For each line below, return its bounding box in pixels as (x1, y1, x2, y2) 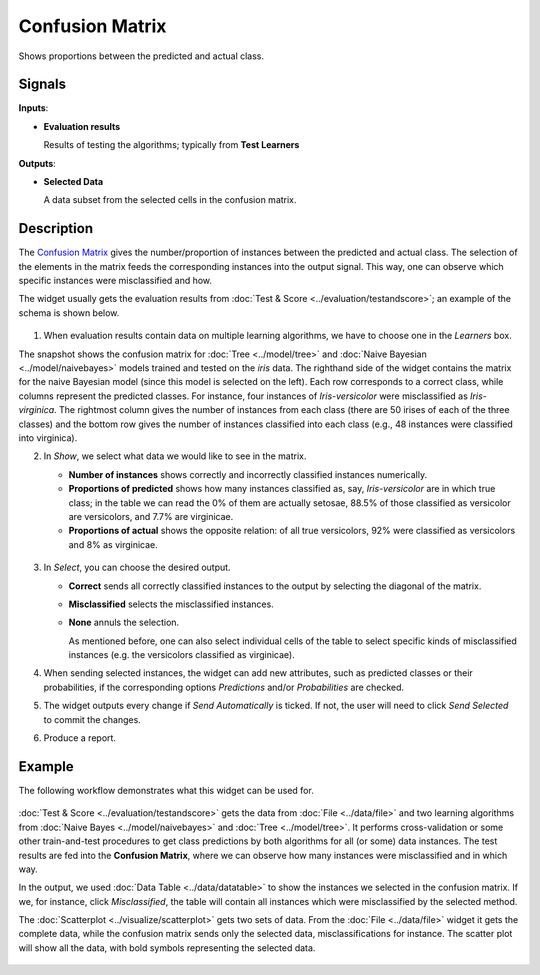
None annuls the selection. (68, 616, 180, 629)
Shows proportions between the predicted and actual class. (18, 50, 265, 62)
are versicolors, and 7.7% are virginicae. (68, 510, 234, 522)
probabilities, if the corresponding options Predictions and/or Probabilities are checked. (43, 681, 405, 693)
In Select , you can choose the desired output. (43, 561, 231, 574)
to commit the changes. (43, 713, 142, 725)
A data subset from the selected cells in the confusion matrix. (43, 194, 297, 206)
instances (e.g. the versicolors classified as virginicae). (68, 649, 295, 661)
